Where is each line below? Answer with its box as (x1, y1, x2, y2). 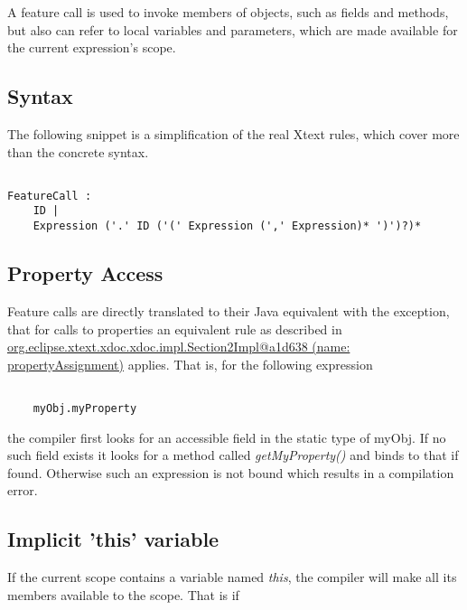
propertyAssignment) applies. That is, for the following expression (7, 354, 373, 373)
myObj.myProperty (33, 402, 137, 416)
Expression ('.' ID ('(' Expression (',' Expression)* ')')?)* (33, 220, 422, 233)
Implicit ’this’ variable (7, 525, 219, 553)
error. (7, 481, 38, 500)
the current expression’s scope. (7, 38, 176, 57)
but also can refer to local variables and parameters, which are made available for (7, 20, 458, 39)
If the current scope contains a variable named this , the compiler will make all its (7, 568, 457, 587)
